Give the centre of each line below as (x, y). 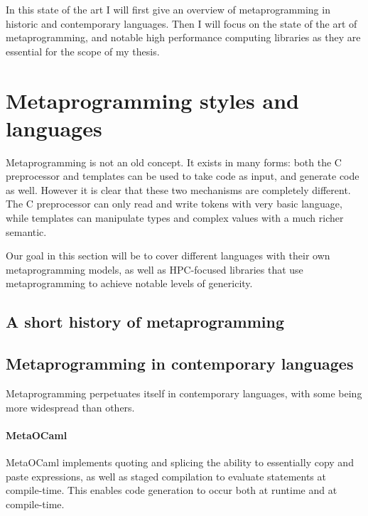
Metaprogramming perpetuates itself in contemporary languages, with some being (184, 393)
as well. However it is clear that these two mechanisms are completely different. (178, 189)
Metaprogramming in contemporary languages (180, 364)
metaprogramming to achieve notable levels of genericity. (129, 283)
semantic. (26, 231)
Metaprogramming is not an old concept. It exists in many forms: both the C (174, 162)
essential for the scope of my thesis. (83, 51)
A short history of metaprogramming (145, 322)
